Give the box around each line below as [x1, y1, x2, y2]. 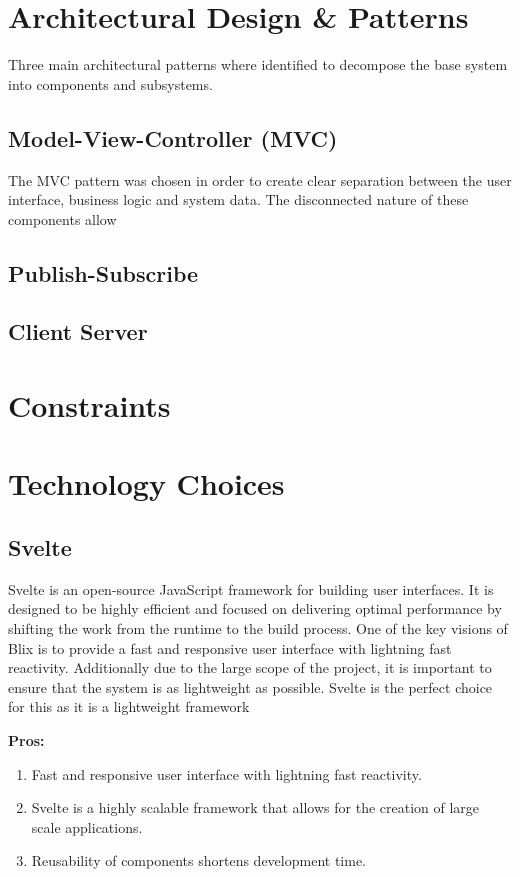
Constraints [8, 385, 171, 426]
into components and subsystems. [8, 73, 213, 94]
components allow [8, 208, 117, 229]
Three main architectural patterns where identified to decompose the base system [8, 54, 508, 75]
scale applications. [31, 816, 143, 837]
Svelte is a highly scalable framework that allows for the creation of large [31, 797, 480, 818]
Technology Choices [8, 463, 285, 504]
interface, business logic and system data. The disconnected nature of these [8, 189, 469, 210]
